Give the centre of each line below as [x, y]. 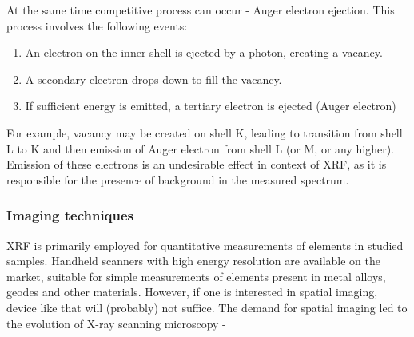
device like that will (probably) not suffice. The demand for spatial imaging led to [207, 307]
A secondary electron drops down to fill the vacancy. [153, 79]
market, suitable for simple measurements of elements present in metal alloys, [196, 276]
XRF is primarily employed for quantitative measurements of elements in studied [205, 245]
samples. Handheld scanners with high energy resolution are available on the [193, 261]
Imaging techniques [70, 215]
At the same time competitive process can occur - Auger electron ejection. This [201, 10]
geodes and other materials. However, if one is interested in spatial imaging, [192, 292]
